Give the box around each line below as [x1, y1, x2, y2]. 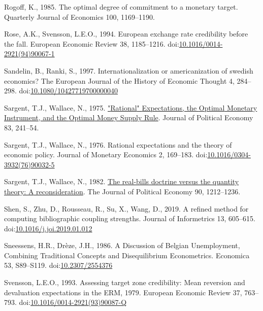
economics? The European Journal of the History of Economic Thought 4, [4, 75, 235, 86]
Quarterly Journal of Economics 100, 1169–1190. [4, 11, 155, 22]
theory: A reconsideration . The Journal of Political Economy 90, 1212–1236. [4, 186, 241, 196]
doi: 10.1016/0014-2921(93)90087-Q [19, 297, 127, 307]
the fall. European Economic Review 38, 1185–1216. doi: [4, 38, 179, 49]
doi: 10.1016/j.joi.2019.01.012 [4, 223, 92, 233]
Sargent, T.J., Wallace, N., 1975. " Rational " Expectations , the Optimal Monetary [4, 102, 257, 113]
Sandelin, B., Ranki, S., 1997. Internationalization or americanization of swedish [4, 65, 253, 76]
